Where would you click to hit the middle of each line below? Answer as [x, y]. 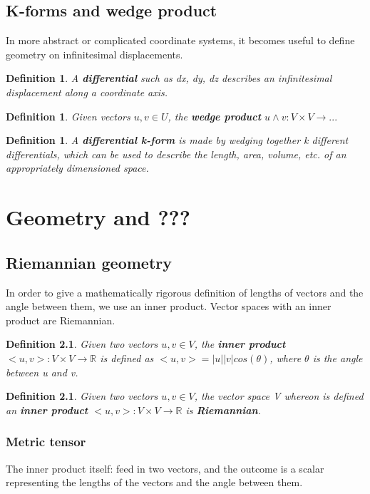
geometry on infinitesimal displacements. [94, 54]
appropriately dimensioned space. [77, 168]
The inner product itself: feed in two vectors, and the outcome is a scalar [165, 468]
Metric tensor [46, 442]
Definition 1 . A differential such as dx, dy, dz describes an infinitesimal [169, 78]
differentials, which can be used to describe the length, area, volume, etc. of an [176, 154]
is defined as [127, 357]
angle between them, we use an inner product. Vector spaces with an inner [169, 306]
